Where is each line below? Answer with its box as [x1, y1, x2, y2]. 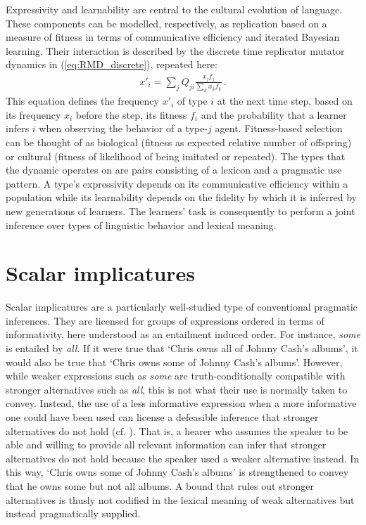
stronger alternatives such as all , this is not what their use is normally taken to [6, 382, 348, 396]
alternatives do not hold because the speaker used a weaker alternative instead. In [6, 451, 360, 465]
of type [177, 93, 208, 108]
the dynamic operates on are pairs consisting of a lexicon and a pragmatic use [6, 162, 342, 177]
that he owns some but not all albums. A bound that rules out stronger [6, 479, 315, 493]
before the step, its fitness [75, 107, 187, 122]
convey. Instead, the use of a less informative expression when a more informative [6, 396, 357, 410]
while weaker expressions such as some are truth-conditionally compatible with [6, 368, 346, 383]
